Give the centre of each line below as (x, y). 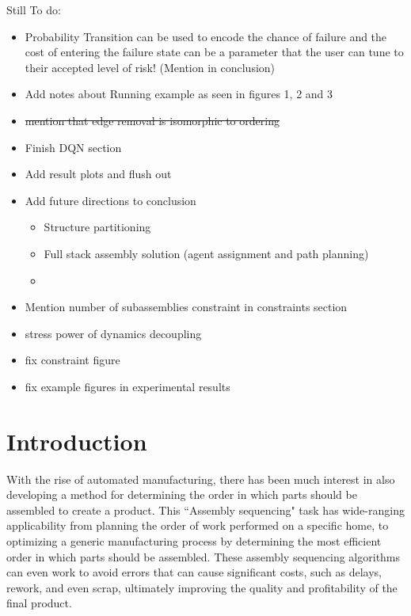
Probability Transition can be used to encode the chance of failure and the (206, 36)
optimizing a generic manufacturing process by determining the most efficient (194, 541)
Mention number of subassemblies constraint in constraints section (186, 307)
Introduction (77, 441)
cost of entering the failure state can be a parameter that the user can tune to (214, 52)
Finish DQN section (73, 147)
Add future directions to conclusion (110, 200)
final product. (39, 603)
